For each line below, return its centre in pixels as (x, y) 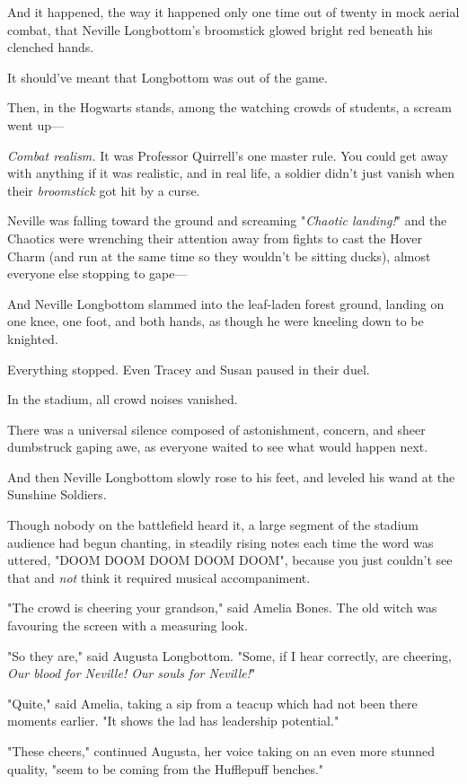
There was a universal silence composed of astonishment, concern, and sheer (216, 429)
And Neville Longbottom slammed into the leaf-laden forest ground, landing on (226, 303)
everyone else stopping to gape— (97, 273)
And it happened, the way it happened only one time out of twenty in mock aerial (233, 12)
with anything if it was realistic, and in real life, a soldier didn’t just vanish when (231, 173)
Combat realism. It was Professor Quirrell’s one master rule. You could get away (228, 155)
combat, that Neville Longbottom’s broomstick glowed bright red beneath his (220, 29)
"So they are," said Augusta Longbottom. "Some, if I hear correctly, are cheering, (230, 655)
